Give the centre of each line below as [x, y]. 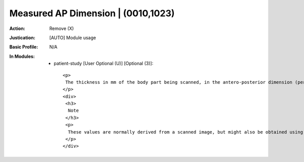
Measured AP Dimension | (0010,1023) [92, 13]
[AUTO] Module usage [73, 38]
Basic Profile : [24, 47]
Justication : [22, 38]
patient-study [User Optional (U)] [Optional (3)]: [104, 63]
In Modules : [22, 56]
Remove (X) [62, 28]
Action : [17, 28]
